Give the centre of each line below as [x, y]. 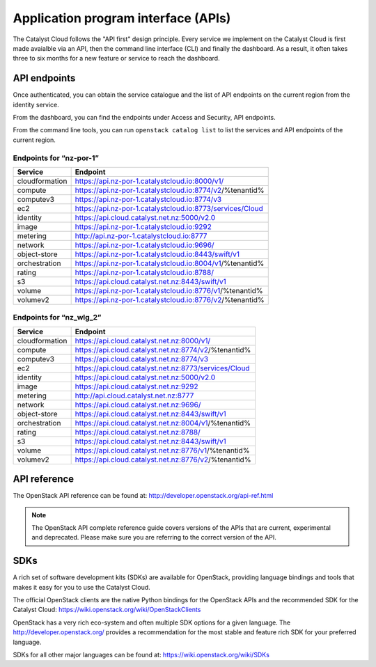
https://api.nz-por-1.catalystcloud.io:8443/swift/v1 [157, 254]
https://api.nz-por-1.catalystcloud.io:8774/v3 [148, 199]
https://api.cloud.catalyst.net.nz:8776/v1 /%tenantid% [162, 450]
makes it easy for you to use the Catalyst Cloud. [82, 587]
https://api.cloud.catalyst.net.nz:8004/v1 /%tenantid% [163, 423]
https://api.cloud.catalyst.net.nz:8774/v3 [142, 359]
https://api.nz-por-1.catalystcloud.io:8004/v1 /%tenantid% [170, 263]
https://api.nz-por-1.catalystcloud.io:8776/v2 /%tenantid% [170, 299]
